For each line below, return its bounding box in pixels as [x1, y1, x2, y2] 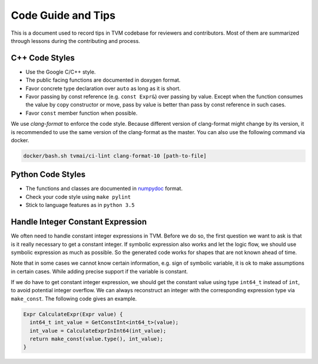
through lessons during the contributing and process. [11, 37, 141, 44]
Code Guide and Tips [11, 9, 116, 22]
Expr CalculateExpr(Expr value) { [23, 310, 123, 318]
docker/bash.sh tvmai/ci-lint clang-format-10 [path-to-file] [23, 152, 207, 159]
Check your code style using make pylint [25, 193, 131, 200]
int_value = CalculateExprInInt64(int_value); [29, 327, 167, 334]
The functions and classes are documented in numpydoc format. [25, 185, 183, 192]
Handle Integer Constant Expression [11, 217, 147, 227]
